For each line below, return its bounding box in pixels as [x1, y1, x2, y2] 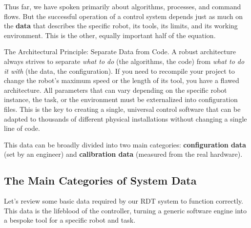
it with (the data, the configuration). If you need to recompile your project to [4, 65, 235, 76]
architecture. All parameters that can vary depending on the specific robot [4, 84, 227, 95]
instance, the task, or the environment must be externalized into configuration [4, 94, 238, 104]
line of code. [4, 123, 40, 133]
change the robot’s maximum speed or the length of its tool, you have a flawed [4, 75, 239, 85]
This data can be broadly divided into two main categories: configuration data [4, 139, 246, 149]
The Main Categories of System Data [4, 173, 197, 188]
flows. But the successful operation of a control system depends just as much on [4, 11, 243, 21]
